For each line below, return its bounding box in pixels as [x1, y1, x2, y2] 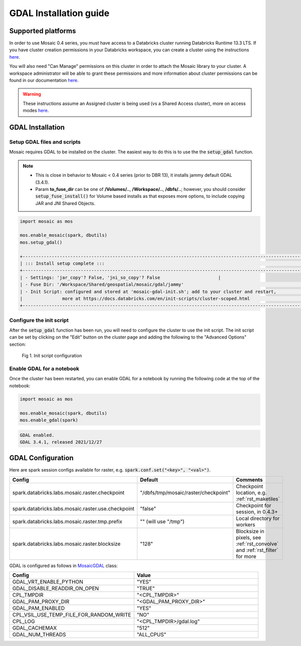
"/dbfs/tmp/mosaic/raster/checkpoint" [139, 489, 231, 496]
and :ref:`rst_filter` [236, 547, 278, 554]
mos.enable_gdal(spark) [20, 417, 79, 423]
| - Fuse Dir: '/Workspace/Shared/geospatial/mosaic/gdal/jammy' [20, 282, 184, 287]
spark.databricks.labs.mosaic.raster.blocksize [12, 540, 120, 547]
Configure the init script [9, 316, 69, 324]
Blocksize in [236, 527, 264, 534]
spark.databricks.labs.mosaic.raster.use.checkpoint [12, 505, 135, 512]
